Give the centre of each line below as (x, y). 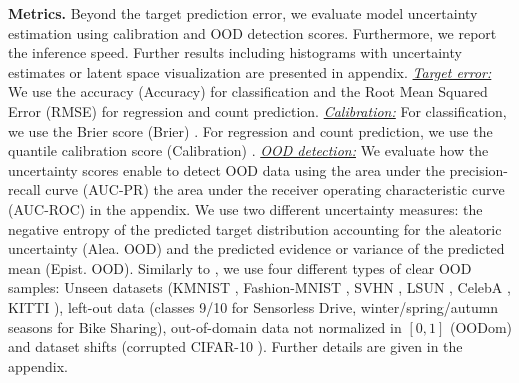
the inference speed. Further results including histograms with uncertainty (235, 52)
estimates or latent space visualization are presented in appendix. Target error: (250, 71)
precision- (479, 169)
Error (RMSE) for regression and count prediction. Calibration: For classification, (257, 110)
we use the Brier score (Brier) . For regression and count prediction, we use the (250, 130)
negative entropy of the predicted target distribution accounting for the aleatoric (255, 228)
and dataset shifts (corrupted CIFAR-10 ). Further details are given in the (235, 346)
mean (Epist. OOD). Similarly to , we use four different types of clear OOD (240, 267)
